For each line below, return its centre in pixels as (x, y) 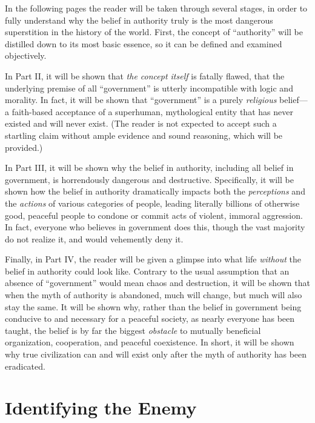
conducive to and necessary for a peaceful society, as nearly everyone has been (150, 318)
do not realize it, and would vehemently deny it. (94, 238)
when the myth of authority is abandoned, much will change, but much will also (154, 295)
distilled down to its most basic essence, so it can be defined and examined (144, 43)
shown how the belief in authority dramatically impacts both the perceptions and (155, 191)
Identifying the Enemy (101, 408)
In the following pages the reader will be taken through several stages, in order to (156, 8)
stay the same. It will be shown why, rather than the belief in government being (153, 306)
